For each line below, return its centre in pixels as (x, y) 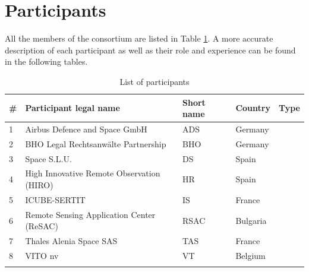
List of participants (154, 81)
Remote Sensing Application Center (90, 214)
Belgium (250, 256)
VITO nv (42, 256)
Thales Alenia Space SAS (71, 241)
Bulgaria (251, 220)
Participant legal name (72, 108)
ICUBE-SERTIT (55, 199)
